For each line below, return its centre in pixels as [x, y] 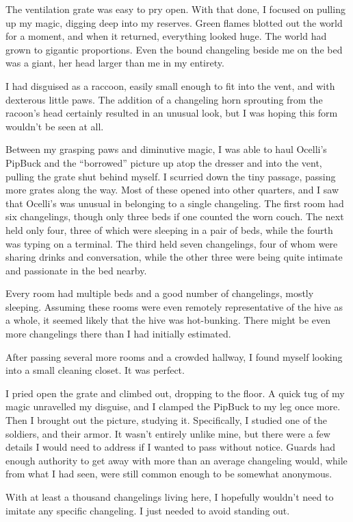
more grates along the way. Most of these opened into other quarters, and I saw [172, 190]
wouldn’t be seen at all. [55, 126]
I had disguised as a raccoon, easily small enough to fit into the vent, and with [170, 85]
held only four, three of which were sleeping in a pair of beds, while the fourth [169, 229]
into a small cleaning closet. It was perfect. [95, 370]
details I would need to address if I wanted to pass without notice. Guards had [171, 447]
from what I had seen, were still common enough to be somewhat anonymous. [169, 474]
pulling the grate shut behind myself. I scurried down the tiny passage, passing [171, 176]
